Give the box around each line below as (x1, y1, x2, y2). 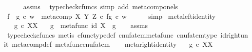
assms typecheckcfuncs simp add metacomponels (23, 1, 178, 11)
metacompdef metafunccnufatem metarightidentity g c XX (12, 39, 213, 49)
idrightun (220, 29, 248, 39)
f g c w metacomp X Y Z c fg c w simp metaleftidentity (7, 11, 216, 21)
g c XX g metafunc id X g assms (14, 20, 148, 30)
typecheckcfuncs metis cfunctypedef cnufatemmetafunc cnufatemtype (7, 29, 217, 39)
